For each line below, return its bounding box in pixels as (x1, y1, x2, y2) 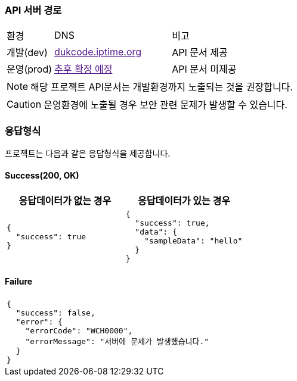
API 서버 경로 (5, 4, 62, 16)
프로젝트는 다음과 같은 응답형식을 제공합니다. (5, 148, 171, 159)
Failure (5, 276, 33, 286)
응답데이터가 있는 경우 (138, 195, 230, 207)
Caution (7, 98, 42, 111)
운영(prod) (7, 63, 52, 76)
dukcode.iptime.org (54, 46, 142, 58)
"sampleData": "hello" (144, 236, 243, 246)
